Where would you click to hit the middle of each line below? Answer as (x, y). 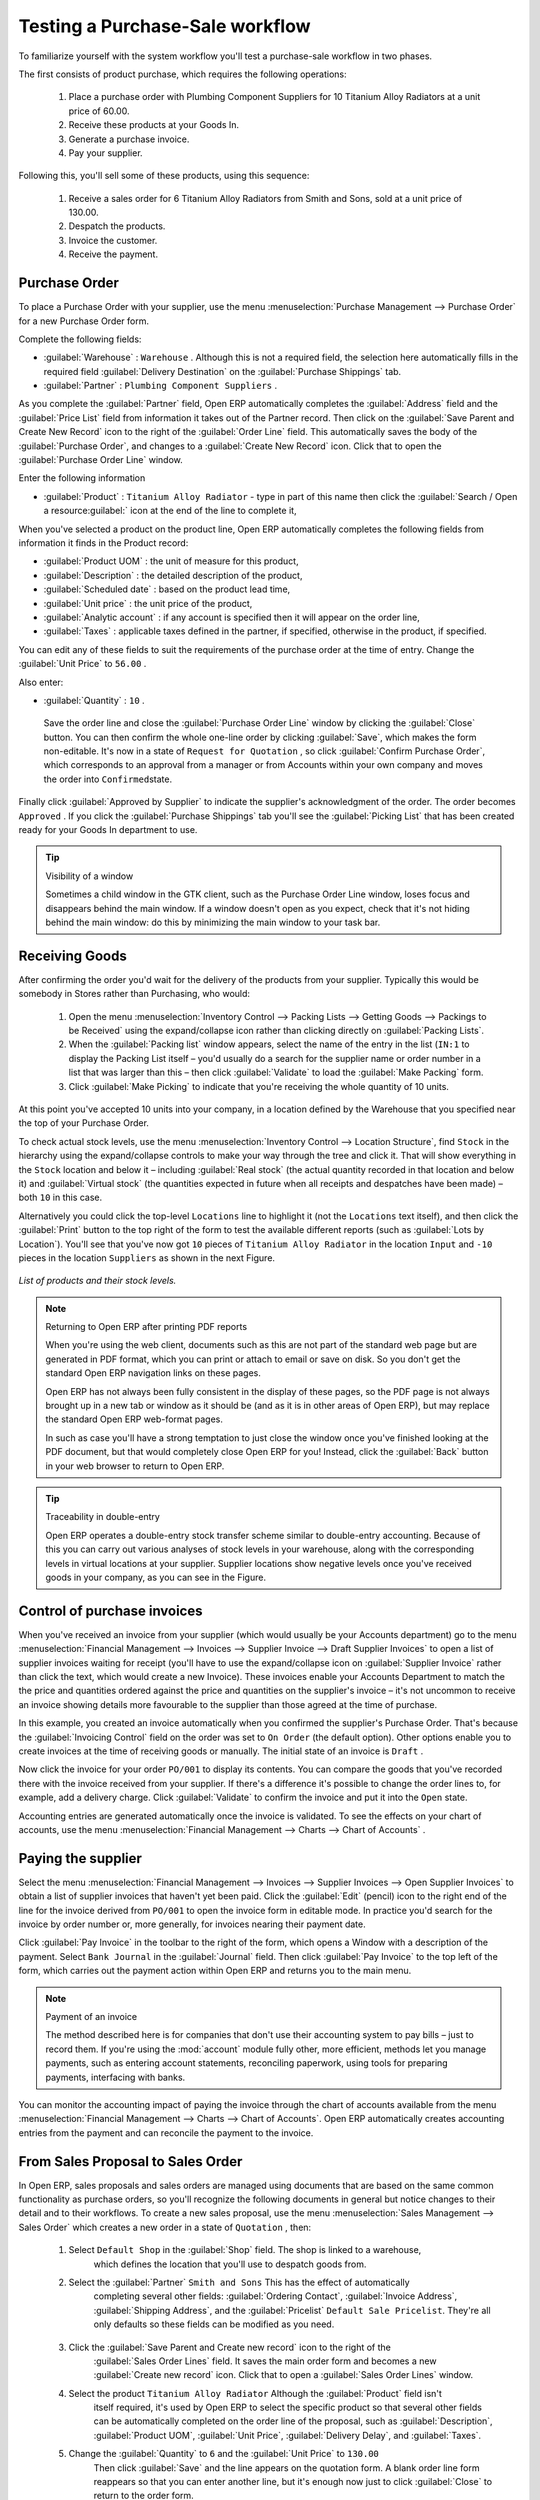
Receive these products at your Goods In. (154, 125)
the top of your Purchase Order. (84, 1123)
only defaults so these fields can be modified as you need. (214, 2324)
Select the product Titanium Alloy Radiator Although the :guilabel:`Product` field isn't (255, 2393)
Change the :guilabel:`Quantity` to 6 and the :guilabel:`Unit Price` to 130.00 (224, 2454)
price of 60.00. (99, 111)
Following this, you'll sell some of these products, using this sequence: (164, 176)
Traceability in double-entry (102, 1517)
